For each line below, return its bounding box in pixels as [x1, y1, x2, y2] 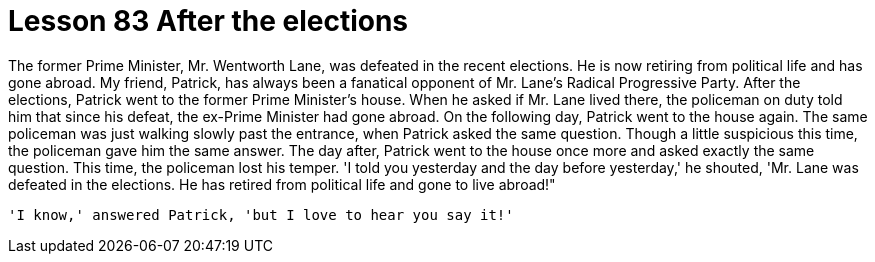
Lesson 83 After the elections [8, 4, 409, 38]
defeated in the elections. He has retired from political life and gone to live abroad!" [8, 175, 556, 193]
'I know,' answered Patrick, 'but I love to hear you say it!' [8, 206, 514, 223]
